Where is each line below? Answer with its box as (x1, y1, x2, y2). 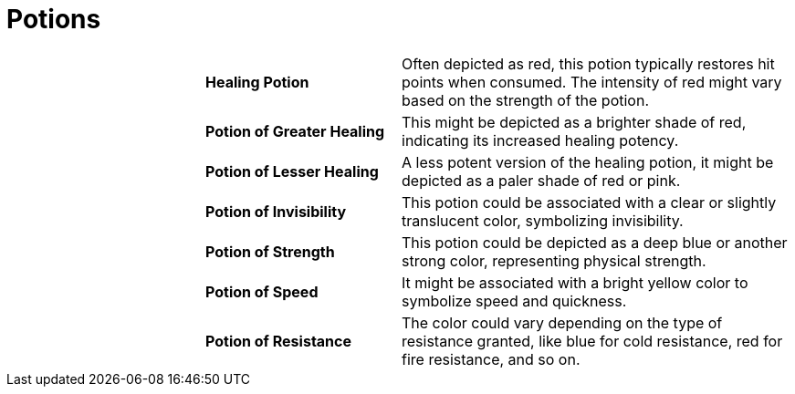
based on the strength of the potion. (402, 90, 649, 109)
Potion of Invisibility (205, 202, 347, 221)
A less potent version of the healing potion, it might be (402, 152, 774, 171)
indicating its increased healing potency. (402, 130, 679, 150)
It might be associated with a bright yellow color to (402, 273, 748, 292)
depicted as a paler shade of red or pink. (402, 171, 681, 190)
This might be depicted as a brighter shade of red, (402, 112, 747, 131)
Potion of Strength (205, 242, 335, 261)
